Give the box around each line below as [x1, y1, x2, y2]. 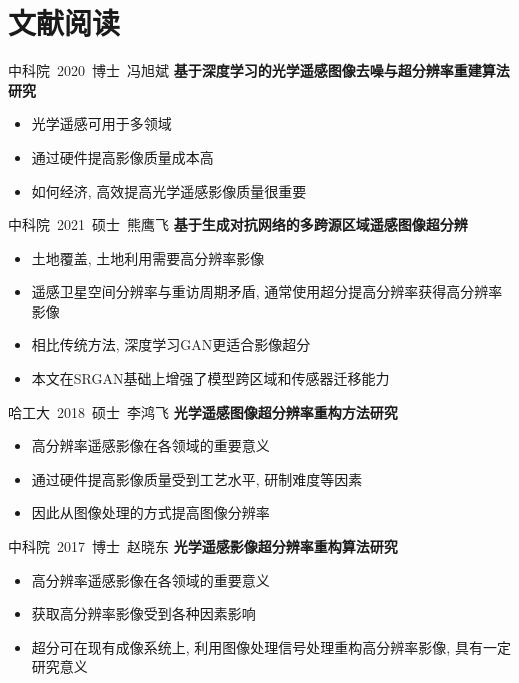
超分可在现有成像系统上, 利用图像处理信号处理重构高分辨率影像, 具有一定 [31, 636, 511, 657]
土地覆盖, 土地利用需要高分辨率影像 [31, 247, 265, 268]
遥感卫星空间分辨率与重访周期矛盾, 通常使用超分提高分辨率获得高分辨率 [31, 281, 503, 302]
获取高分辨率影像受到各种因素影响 [31, 603, 256, 624]
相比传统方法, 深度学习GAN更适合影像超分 [31, 334, 311, 355]
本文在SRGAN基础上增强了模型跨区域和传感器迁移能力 [31, 368, 390, 389]
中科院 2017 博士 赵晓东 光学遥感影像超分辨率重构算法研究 [8, 536, 398, 557]
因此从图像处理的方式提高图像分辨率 [31, 502, 270, 523]
